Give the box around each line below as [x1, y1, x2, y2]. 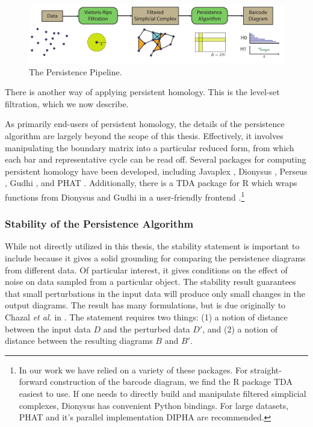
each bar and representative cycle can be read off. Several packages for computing [5, 153, 306, 166]
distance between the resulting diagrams [5, 334, 153, 347]
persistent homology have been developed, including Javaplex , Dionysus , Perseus [5, 164, 308, 177]
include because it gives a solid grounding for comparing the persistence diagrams [5, 252, 306, 264]
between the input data [5, 322, 91, 335]
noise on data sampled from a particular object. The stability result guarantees [5, 275, 296, 288]
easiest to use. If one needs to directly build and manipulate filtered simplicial [19, 387, 306, 399]
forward [19, 375, 48, 388]
